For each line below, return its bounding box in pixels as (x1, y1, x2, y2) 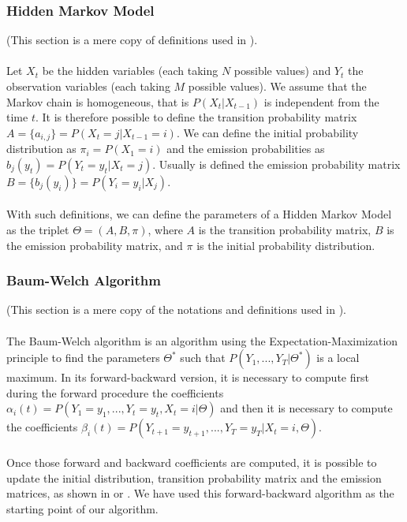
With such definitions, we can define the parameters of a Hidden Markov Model (6, 206, 392, 222)
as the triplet (6, 222, 69, 238)
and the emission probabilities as (166, 140, 325, 157)
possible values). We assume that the (188, 78, 367, 94)
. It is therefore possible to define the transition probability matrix (35, 109, 357, 125)
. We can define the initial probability (176, 124, 359, 140)
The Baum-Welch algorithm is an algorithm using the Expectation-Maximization (6, 332, 398, 349)
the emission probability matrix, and (6, 237, 183, 253)
